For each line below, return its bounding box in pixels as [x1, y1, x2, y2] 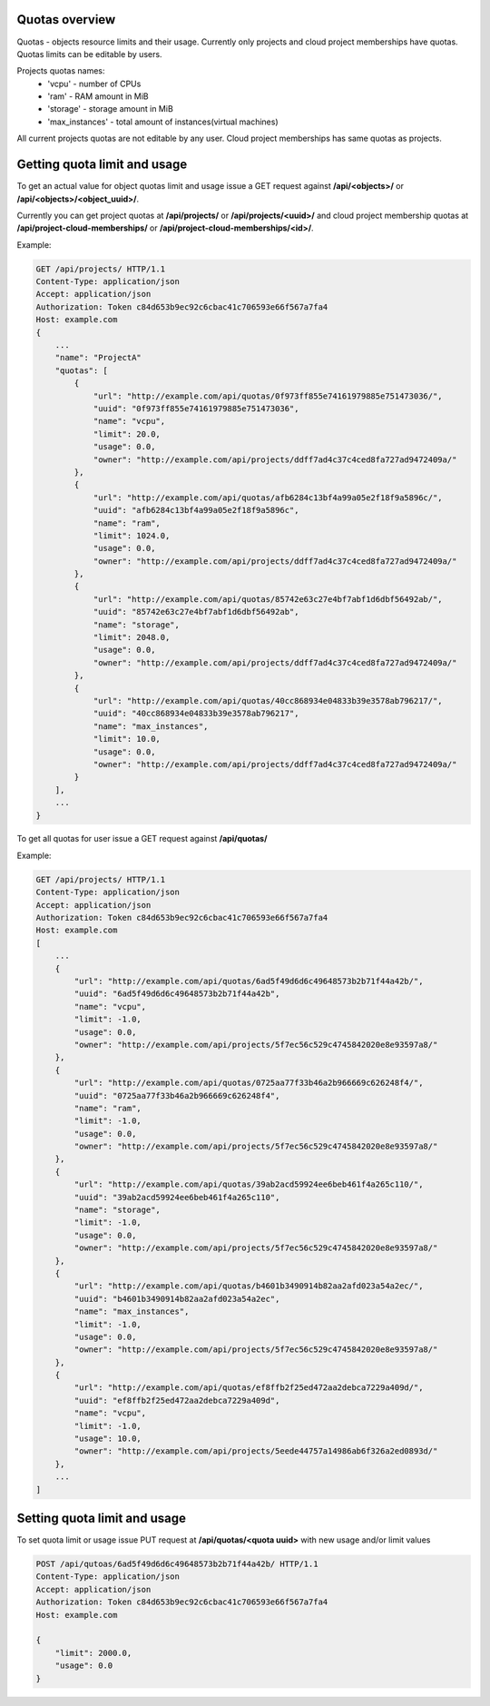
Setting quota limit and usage [16, 1511, 186, 1526]
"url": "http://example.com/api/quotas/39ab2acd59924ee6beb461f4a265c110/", [73, 1179, 424, 1189]
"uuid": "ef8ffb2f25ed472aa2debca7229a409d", [73, 1395, 280, 1405]
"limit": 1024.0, [93, 530, 171, 540]
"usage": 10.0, [73, 1434, 142, 1444]
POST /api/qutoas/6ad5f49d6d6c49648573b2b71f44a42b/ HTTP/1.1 [35, 1559, 318, 1570]
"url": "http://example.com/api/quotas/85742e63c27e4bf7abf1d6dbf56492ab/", [93, 594, 444, 604]
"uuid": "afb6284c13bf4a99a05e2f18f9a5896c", [93, 505, 299, 516]
